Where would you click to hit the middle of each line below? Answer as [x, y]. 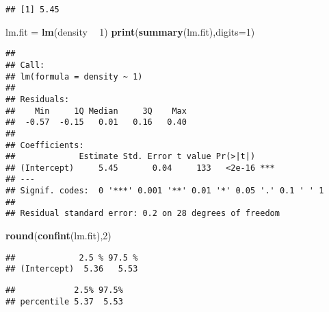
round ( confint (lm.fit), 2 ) [58, 236]
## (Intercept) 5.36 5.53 [72, 269]
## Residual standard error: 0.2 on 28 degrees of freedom [143, 214]
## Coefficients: [45, 145]
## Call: [25, 65]
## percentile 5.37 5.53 [64, 301]
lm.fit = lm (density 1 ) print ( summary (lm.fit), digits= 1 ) [130, 31]
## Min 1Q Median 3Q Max [96, 111]
